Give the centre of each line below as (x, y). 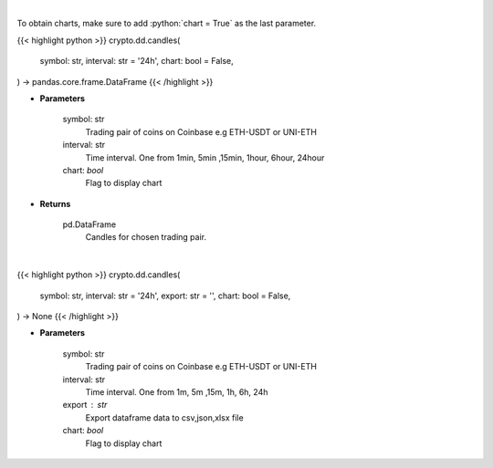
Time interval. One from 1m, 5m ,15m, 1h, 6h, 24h (177, 391)
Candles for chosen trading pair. (146, 237)
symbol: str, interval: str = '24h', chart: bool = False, (137, 61)
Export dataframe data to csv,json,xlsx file (164, 417)
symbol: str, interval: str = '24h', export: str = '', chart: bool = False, (165, 296)
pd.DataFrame (89, 224)
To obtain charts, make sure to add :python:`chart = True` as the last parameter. (167, 24)
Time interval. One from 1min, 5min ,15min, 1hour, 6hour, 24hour (205, 157)
